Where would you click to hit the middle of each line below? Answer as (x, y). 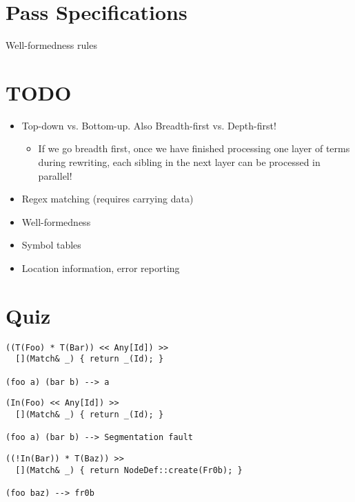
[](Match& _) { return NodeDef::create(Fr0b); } (129, 470)
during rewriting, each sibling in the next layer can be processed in (179, 162)
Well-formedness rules (51, 45)
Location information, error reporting (101, 268)
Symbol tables (51, 245)
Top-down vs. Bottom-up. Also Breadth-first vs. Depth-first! (149, 125)
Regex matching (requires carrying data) (108, 199)
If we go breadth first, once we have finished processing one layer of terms (194, 148)
